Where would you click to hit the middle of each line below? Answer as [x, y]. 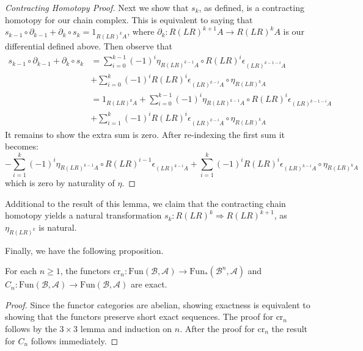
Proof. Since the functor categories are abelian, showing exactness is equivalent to [158, 304]
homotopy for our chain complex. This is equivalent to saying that [129, 19]
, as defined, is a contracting [251, 7]
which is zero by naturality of [60, 182]
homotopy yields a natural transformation [83, 215]
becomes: [22, 146]
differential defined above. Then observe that [89, 45]
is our [294, 31]
